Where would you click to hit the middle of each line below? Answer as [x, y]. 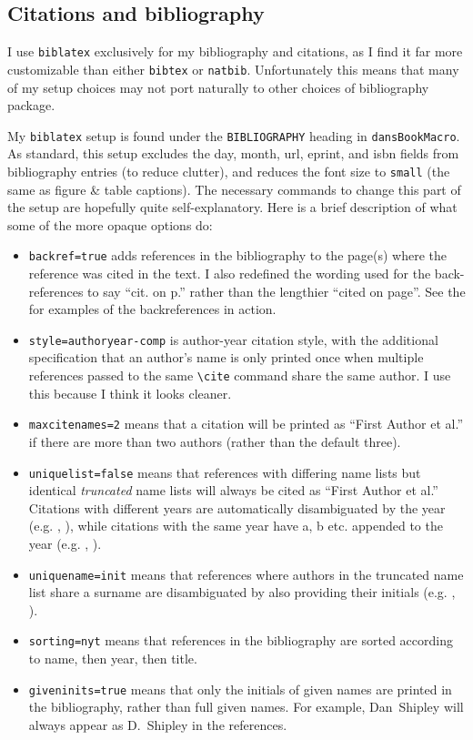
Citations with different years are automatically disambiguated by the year [237, 507]
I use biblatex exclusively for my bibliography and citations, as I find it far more [235, 51]
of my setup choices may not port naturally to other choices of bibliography [218, 87]
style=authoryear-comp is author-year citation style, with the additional [233, 339]
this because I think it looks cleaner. [130, 393]
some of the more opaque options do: [110, 224]
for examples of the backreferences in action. [152, 309]
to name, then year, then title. [113, 659]
